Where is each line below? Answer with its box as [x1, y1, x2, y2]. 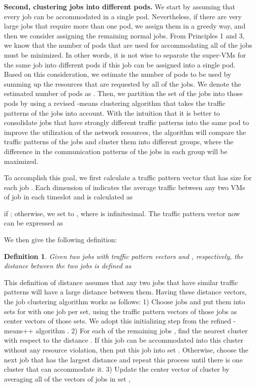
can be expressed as [4, 218, 64, 228]
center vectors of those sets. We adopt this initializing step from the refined [4, 316, 231, 326]
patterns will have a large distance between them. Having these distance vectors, [4, 287, 247, 297]
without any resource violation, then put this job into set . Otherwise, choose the [4, 345, 249, 355]
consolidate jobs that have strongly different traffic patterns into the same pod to [4, 117, 249, 128]
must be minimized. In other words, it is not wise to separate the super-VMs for [4, 49, 246, 60]
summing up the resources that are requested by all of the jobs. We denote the [4, 78, 241, 89]
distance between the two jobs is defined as [4, 260, 131, 271]
